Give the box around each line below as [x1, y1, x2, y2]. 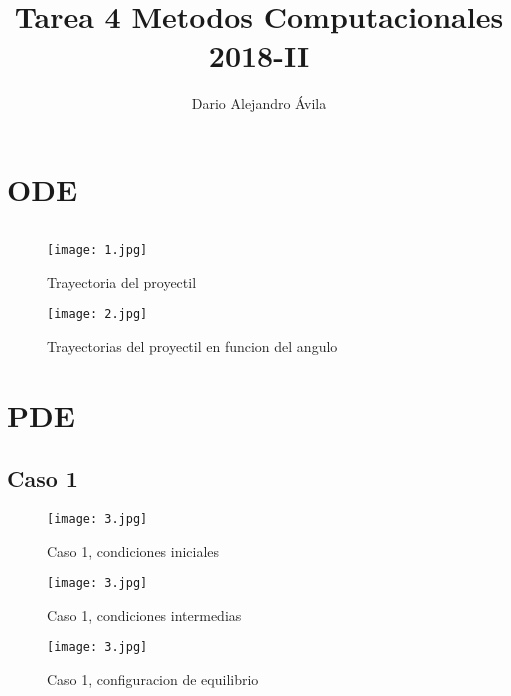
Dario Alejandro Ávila [191, 93, 327, 114]
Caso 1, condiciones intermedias [47, 604, 242, 625]
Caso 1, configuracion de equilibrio [47, 669, 259, 690]
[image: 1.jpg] [47, 242, 148, 257]
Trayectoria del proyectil [47, 271, 197, 292]
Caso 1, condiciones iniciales [47, 540, 220, 561]
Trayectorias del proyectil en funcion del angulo [47, 335, 338, 356]
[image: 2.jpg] [47, 307, 148, 322]
